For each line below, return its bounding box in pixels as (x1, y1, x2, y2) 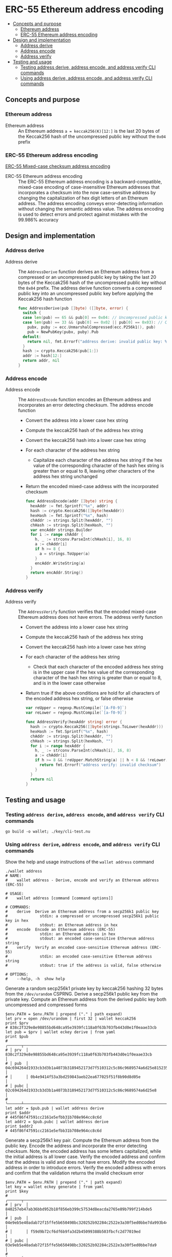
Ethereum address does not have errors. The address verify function (18, 614, 163, 620)
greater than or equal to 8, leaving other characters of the (33, 468, 155, 474)
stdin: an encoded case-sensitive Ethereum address (39, 954, 153, 959)
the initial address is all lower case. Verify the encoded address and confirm (5, 1153, 165, 1160)
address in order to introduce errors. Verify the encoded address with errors (5, 1165, 166, 1171)
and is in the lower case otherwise (33, 680, 106, 686)
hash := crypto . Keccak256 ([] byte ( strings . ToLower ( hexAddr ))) (30, 724, 164, 729)
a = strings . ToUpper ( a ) (39, 551, 91, 556)
